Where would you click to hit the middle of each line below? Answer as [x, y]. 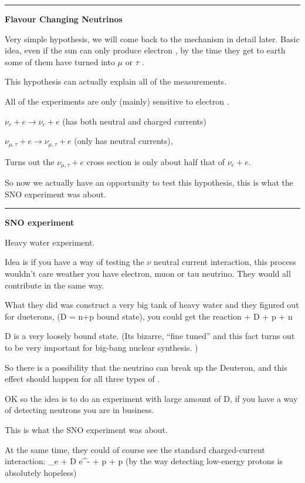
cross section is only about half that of [156, 161]
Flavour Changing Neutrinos [64, 19]
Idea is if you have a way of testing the [74, 262]
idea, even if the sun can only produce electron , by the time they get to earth [145, 50]
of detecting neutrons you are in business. [79, 410]
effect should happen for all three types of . [82, 379]
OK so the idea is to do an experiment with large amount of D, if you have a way [151, 398]
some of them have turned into [60, 61]
